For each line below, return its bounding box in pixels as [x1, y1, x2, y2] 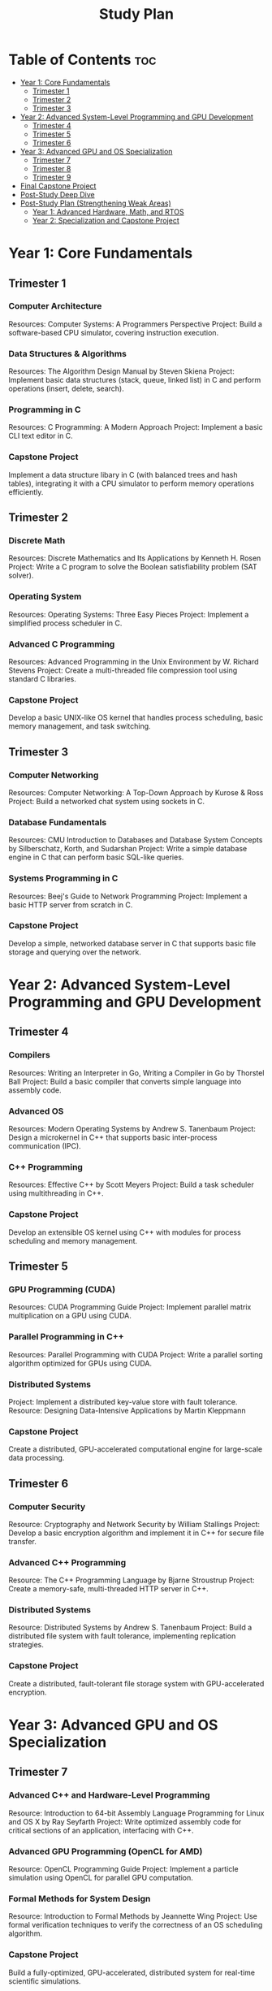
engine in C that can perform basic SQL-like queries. [8, 852, 184, 862]
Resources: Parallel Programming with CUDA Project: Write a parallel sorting [8, 1349, 264, 1359]
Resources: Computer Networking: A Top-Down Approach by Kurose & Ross [8, 787, 264, 797]
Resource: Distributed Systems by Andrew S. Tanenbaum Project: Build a [8, 1622, 253, 1633]
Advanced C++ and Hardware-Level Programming [8, 1790, 210, 1801]
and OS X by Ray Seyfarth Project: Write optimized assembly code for [8, 1816, 242, 1826]
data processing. [8, 1453, 65, 1463]
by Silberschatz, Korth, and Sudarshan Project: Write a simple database [8, 844, 248, 854]
